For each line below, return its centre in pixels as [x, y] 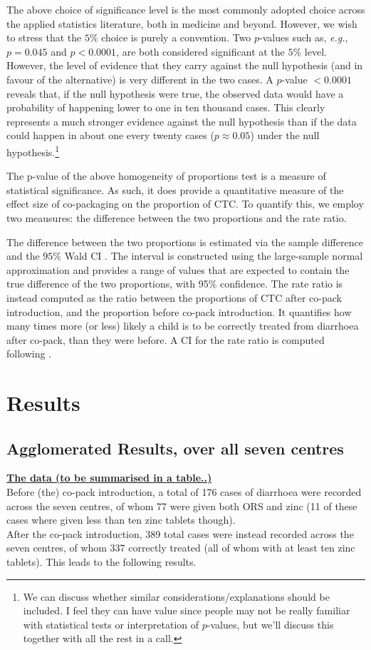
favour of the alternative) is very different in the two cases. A [140, 79]
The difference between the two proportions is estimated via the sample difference [185, 242]
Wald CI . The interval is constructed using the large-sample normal [214, 256]
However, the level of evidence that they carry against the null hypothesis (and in [185, 65]
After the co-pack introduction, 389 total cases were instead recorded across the [180, 533]
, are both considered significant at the [200, 51]
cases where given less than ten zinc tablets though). [121, 520]
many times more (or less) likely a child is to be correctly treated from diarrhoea [183, 326]
